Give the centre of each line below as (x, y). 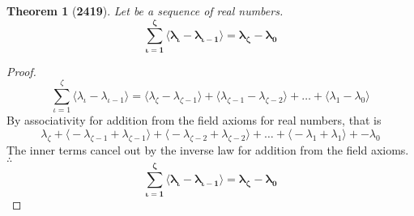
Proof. (21, 71)
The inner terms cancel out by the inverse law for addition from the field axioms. (208, 149)
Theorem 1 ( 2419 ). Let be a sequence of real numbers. (145, 11)
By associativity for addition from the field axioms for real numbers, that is (194, 120)
